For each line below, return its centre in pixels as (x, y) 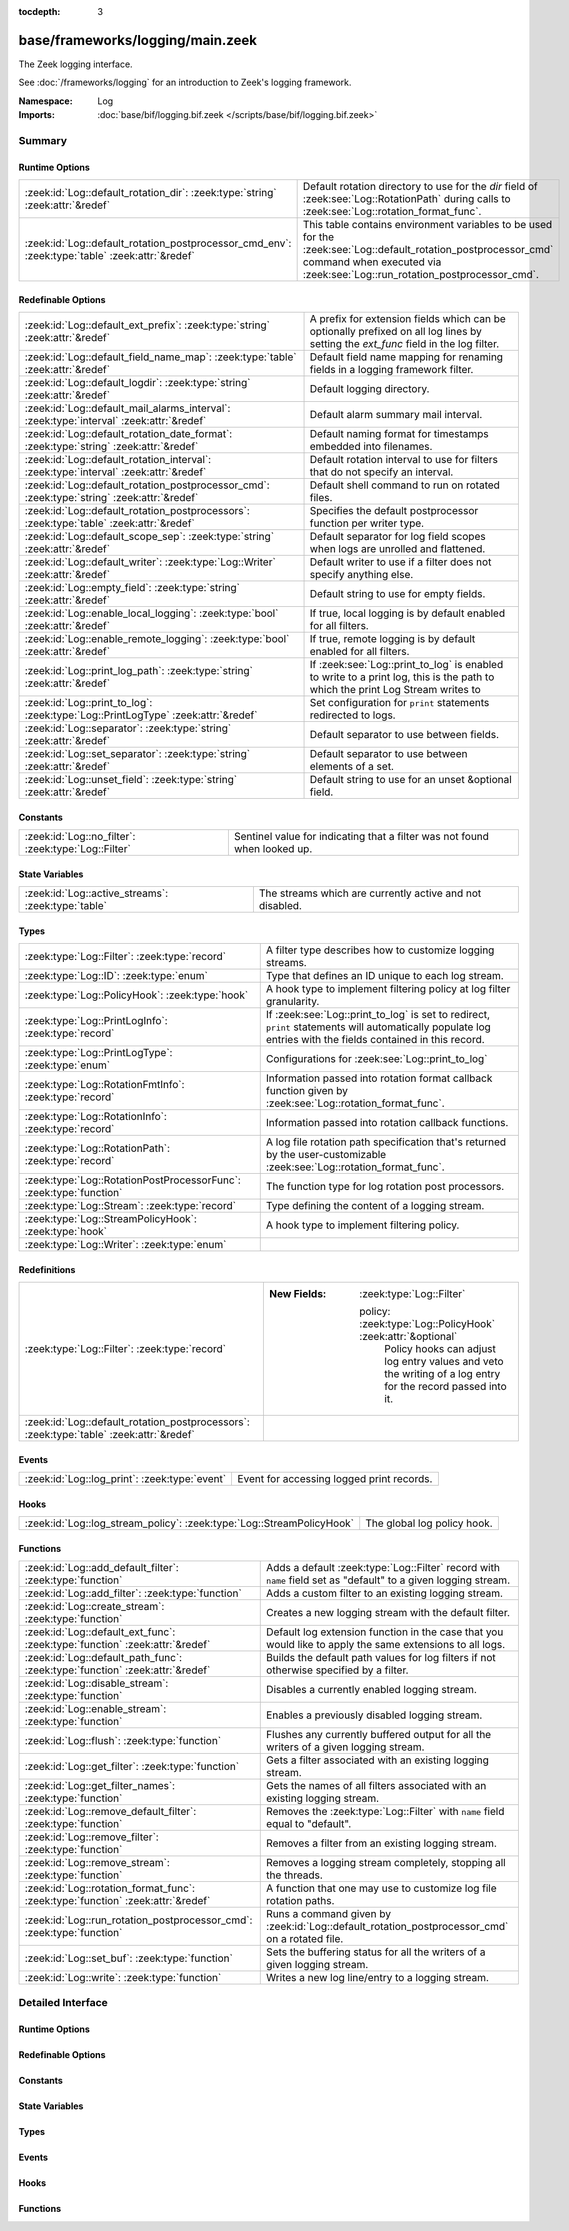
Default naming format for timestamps (399, 434)
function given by (307, 1091)
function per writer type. (367, 523)
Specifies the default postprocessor (394, 511)
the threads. (295, 1875)
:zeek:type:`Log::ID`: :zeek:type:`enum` (116, 976)
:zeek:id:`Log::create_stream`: (94, 1607)
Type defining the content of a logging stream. (375, 1206)
